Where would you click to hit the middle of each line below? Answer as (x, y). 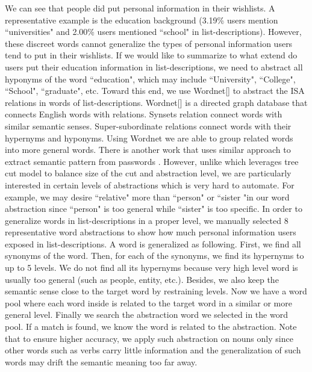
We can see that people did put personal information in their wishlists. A (140, 8)
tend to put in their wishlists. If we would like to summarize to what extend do (151, 55)
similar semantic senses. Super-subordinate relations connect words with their (148, 126)
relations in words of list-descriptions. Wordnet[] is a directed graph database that (156, 102)
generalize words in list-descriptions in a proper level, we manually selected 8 (147, 220)
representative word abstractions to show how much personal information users (151, 232)
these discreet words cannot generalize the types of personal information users (149, 43)
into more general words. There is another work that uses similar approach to (148, 150)
